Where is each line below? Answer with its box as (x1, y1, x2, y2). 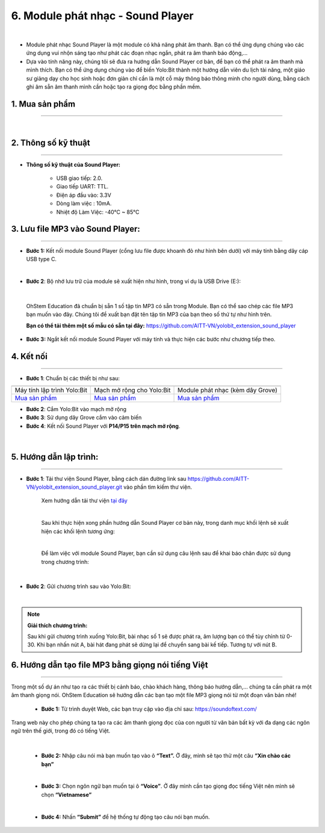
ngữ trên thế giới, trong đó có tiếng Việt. (11, 727, 111, 734)
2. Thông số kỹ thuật (11, 138, 90, 148)
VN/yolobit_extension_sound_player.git (26, 483, 123, 491)
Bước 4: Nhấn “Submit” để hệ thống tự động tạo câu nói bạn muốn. (41, 813, 210, 820)
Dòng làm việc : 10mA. (56, 200, 112, 207)
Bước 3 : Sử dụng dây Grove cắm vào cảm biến (26, 414, 142, 421)
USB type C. (26, 256, 57, 263)
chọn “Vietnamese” (41, 791, 92, 798)
